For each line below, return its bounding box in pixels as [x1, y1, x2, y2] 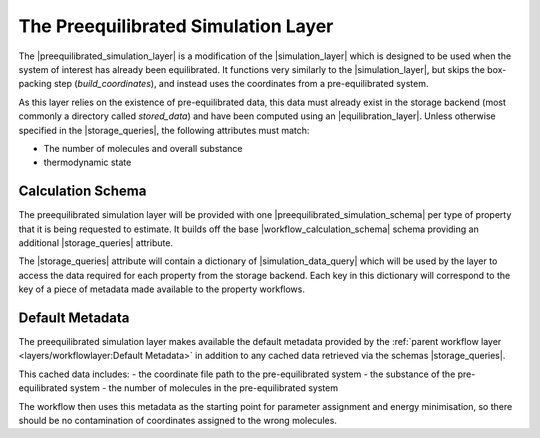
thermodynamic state [43, 156, 132, 169]
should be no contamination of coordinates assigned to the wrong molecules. [18, 415, 337, 426]
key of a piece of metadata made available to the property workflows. [18, 283, 305, 295]
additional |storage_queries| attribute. [18, 236, 174, 249]
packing [18, 78, 52, 90]
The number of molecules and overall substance [43, 142, 243, 154]
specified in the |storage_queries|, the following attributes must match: [18, 124, 310, 136]
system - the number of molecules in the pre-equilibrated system [70, 382, 339, 394]
